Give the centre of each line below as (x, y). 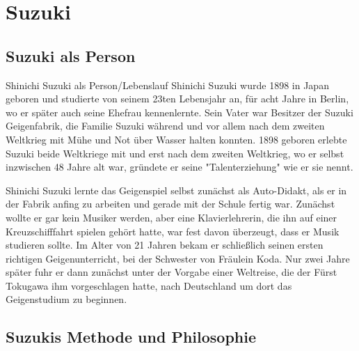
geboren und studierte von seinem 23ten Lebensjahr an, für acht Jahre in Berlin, (177, 99)
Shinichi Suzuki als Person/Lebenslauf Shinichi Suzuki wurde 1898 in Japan (167, 85)
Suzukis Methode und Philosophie (131, 337)
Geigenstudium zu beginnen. (66, 299)
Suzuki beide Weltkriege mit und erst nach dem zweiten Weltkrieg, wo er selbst (175, 153)
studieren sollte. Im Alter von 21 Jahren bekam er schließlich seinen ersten (165, 245)
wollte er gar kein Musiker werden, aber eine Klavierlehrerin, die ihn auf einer (171, 217)
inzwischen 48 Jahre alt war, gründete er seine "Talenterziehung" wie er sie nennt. (179, 167)
